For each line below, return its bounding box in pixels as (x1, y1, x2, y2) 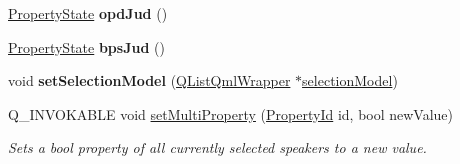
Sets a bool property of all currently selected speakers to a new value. (8, 137, 427, 158)
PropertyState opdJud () (8, 3, 168, 23)
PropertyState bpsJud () (8, 36, 165, 57)
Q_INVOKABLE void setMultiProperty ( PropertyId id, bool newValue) (8, 103, 454, 124)
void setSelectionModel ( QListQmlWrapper (8, 70, 291, 91)
